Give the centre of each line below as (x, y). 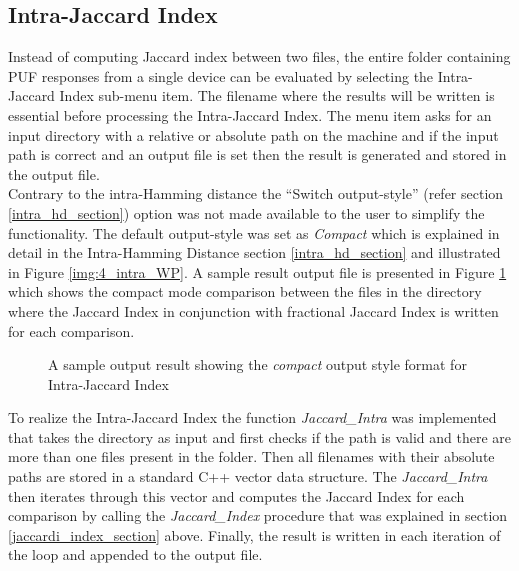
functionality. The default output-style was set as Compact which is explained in (254, 232)
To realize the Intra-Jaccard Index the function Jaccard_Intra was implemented (252, 417)
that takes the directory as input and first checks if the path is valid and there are (260, 436)
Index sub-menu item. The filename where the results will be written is (277, 95)
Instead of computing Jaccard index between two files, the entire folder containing (259, 56)
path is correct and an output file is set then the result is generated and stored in (257, 154)
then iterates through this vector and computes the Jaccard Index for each (236, 495)
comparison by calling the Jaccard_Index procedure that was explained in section (258, 515)
